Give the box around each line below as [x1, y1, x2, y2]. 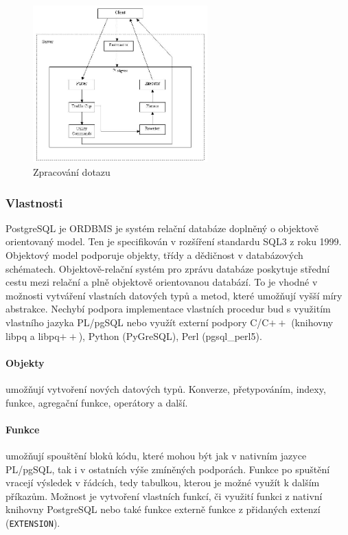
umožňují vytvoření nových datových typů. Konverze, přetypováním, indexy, [5, 382, 326, 396]
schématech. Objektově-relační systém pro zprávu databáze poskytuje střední [5, 261, 330, 275]
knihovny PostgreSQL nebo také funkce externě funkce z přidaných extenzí [5, 502, 321, 516]
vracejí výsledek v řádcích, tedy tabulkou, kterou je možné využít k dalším [5, 475, 320, 490]
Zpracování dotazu [33, 165, 111, 179]
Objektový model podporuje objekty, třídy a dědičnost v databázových [5, 248, 303, 262]
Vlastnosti [5, 194, 63, 211]
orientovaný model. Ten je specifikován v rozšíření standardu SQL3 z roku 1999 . [5, 234, 342, 249]
